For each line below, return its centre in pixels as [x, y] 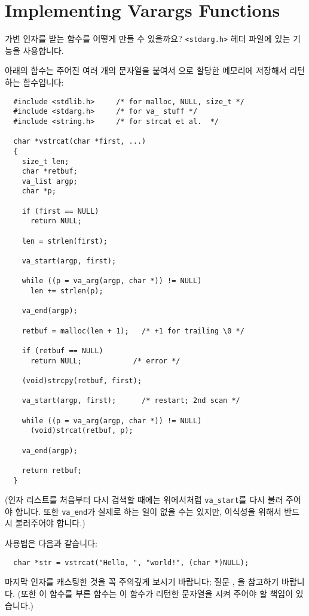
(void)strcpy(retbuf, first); [82, 380]
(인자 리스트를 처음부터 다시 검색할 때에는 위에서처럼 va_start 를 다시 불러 [144, 500]
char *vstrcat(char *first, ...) [80, 142]
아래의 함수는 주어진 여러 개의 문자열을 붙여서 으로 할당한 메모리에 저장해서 [146, 70]
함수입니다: [43, 82]
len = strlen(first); [65, 241]
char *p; [39, 191]
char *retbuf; [50, 172]
